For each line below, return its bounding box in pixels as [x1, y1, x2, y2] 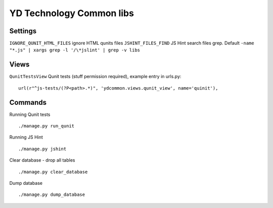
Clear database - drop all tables [9, 157, 75, 163]
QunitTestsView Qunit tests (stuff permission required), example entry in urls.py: [9, 74, 181, 80]
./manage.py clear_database [18, 169, 88, 175]
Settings [9, 27, 37, 35]
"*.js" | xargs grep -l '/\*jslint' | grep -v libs [9, 47, 141, 53]
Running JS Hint [9, 134, 43, 141]
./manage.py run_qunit [18, 123, 75, 129]
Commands [9, 98, 47, 107]
